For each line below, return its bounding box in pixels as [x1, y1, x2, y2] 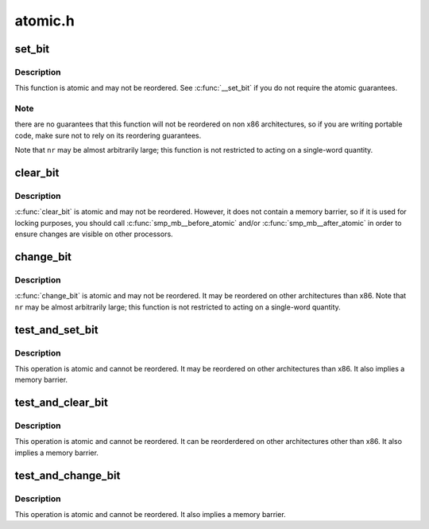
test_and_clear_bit [14, 396, 109, 410]
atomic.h [14, 12, 75, 29]
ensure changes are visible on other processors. [14, 229, 174, 239]
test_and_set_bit [14, 323, 99, 336]
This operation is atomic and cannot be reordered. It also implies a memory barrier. [14, 509, 286, 519]
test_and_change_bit [14, 469, 121, 482]
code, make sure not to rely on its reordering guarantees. [14, 130, 202, 140]
